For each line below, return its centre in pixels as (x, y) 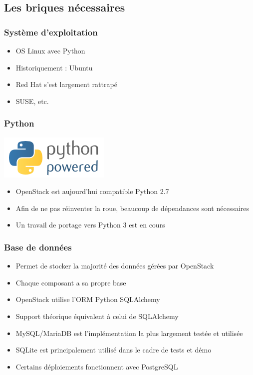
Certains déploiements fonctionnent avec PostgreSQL (97, 366)
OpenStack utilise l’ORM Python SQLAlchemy (88, 299)
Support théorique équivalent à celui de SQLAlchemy (97, 316)
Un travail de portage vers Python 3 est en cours (90, 225)
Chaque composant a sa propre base (71, 282)
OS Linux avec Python (50, 50)
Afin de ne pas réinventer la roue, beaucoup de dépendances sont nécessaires (132, 208)
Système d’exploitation (51, 32)
